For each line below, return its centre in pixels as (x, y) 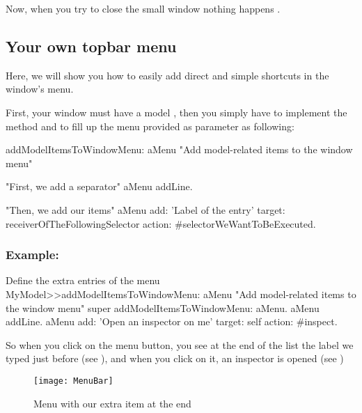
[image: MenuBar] (73, 381)
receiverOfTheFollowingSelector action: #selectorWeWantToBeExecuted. (161, 223)
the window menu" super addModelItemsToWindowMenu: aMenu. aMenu (163, 307)
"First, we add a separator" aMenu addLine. (99, 186)
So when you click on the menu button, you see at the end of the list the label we (180, 344)
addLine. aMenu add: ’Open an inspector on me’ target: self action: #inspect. (172, 321)
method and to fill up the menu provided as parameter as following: (150, 126)
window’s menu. (40, 89)
